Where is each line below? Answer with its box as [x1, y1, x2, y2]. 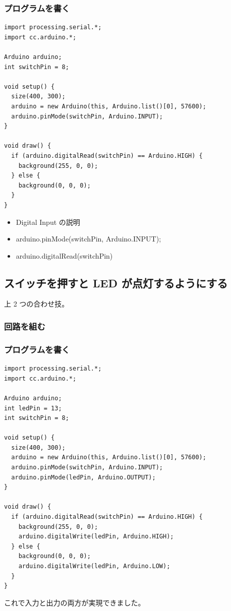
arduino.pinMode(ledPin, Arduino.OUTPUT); [11, 473, 156, 481]
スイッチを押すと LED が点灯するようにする [4, 275, 228, 290]
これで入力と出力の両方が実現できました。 [4, 597, 145, 607]
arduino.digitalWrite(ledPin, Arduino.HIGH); [18, 533, 174, 540]
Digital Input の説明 [16, 216, 80, 227]
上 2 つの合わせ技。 [4, 298, 69, 309]
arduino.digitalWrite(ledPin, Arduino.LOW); [18, 563, 170, 570]
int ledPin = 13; [4, 404, 62, 412]
